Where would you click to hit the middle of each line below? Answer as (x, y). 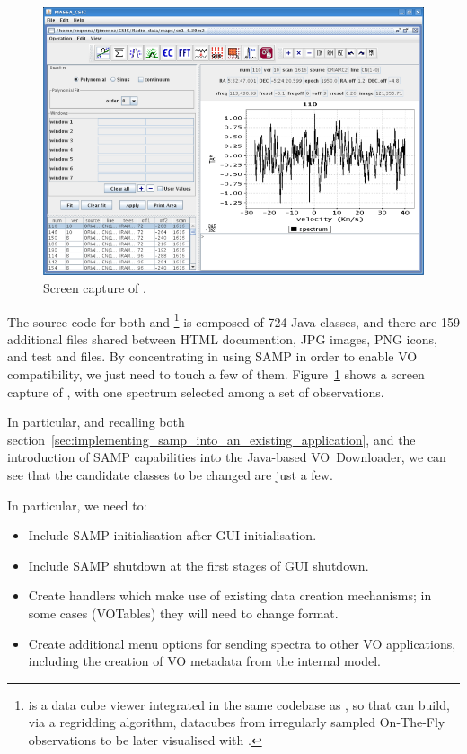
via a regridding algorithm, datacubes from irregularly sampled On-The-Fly (237, 722)
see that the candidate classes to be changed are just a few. (170, 474)
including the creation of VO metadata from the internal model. (204, 661)
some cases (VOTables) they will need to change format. (183, 612)
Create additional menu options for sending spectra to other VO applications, (242, 643)
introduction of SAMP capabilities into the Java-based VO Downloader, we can (227, 457)
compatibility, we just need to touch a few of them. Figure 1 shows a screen (216, 374)
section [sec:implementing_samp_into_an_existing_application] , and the (211, 439)
